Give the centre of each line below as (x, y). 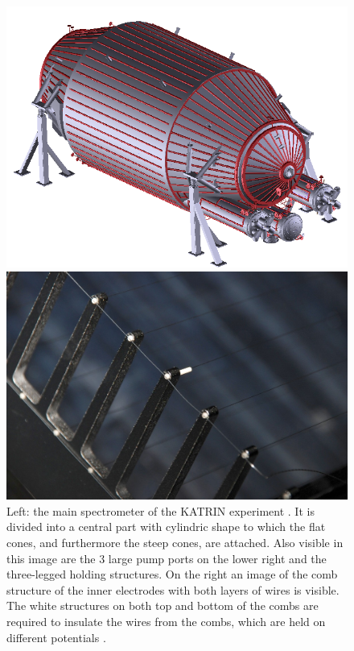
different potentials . (56, 637)
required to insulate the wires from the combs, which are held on (166, 622)
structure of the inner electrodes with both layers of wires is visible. (173, 589)
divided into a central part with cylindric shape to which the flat (166, 527)
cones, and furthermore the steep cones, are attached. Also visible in (175, 543)
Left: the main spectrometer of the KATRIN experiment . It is (161, 510)
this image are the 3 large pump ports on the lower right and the (167, 558)
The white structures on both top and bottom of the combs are (163, 605)
